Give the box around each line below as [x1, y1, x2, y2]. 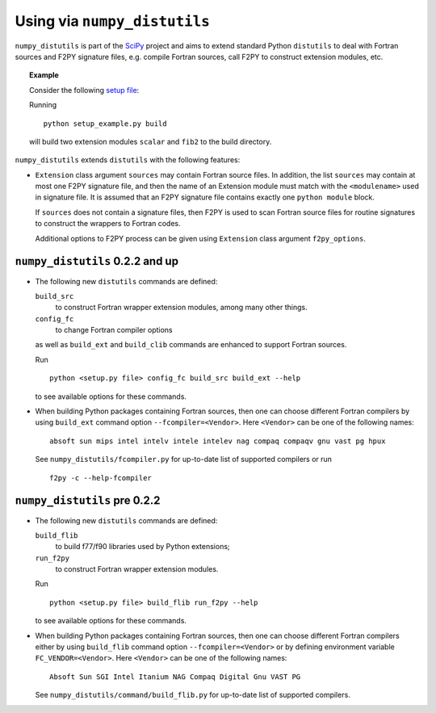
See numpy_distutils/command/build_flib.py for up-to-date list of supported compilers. [35, 690, 350, 700]
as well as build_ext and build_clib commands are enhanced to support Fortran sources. [35, 340, 347, 350]
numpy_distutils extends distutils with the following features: [15, 155, 241, 165]
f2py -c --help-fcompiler [49, 473, 153, 482]
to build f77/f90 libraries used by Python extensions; [55, 542, 230, 552]
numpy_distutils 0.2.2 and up [15, 254, 179, 268]
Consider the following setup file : [29, 85, 140, 94]
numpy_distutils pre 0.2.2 [15, 493, 161, 508]
